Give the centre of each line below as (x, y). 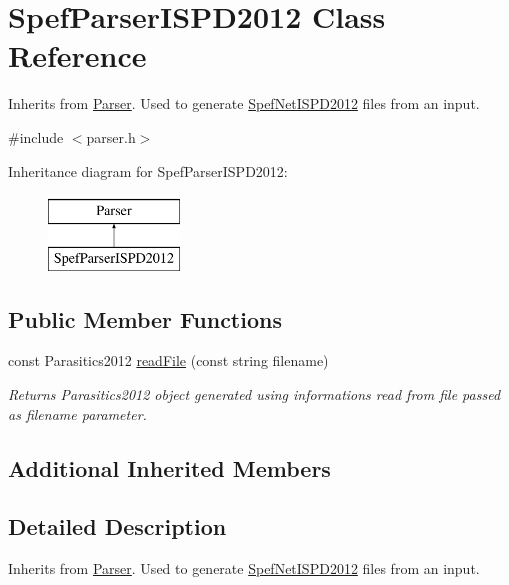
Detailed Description (117, 526)
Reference (77, 55)
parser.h (111, 136)
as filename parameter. (77, 413)
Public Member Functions (145, 318)
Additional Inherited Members (169, 467)
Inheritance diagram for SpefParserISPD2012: (148, 170)
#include (36, 136)
